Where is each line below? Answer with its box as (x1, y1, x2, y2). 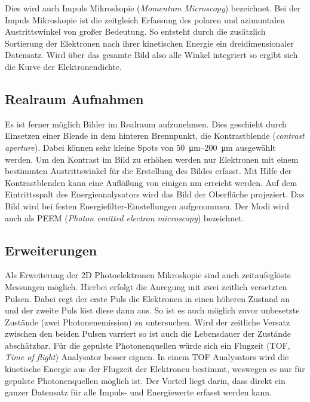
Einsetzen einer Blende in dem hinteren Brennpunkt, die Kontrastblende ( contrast (5, 129, 305, 142)
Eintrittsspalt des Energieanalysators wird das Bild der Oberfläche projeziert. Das (5, 188, 305, 200)
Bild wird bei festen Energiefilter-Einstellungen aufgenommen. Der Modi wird (5, 199, 290, 212)
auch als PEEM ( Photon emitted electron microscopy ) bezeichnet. (5, 211, 244, 224)
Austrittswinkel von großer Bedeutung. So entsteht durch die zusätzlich (5, 25, 266, 38)
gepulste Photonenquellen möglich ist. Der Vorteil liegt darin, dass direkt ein (5, 374, 286, 386)
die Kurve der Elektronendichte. (5, 60, 122, 72)
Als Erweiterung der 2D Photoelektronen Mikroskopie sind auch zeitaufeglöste (5, 269, 291, 281)
